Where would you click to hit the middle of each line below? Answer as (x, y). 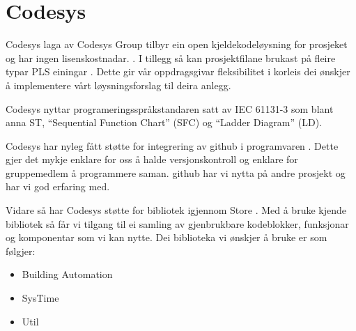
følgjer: (21, 251)
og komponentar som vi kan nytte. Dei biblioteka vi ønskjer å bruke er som (167, 237)
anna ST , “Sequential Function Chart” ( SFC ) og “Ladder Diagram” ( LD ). (164, 122)
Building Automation (67, 274)
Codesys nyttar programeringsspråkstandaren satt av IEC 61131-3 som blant (170, 108)
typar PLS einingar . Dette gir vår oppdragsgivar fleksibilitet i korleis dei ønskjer (178, 71)
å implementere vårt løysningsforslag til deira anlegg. (118, 85)
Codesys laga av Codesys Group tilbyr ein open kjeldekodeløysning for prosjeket (177, 44)
